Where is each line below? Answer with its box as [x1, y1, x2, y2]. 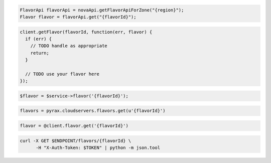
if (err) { [25, 36, 52, 42]
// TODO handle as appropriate [30, 43, 107, 49]
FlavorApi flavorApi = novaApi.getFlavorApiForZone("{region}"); [20, 7, 184, 13]
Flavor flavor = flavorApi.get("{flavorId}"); [20, 14, 137, 20]
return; [30, 50, 50, 56]
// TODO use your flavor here [25, 71, 100, 77]
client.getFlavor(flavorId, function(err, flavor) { [20, 29, 153, 35]
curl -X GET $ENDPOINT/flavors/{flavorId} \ [20, 138, 131, 143]
